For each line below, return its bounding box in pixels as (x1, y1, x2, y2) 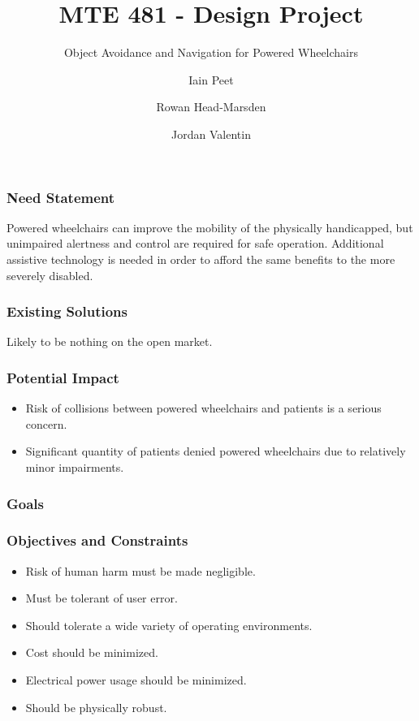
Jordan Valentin (171, 125, 251, 142)
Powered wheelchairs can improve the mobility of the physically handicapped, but (6, 218, 413, 235)
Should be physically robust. (25, 698, 167, 715)
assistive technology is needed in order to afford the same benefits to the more (6, 250, 395, 267)
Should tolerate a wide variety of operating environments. (25, 616, 313, 633)
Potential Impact (6, 367, 119, 387)
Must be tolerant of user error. (25, 589, 178, 607)
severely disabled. (6, 266, 93, 283)
